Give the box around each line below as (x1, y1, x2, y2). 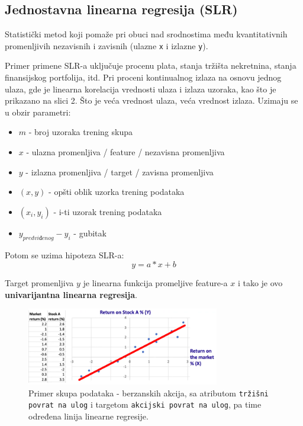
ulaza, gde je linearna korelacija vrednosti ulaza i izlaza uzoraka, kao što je (5, 82, 276, 95)
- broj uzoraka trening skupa (28, 126, 133, 138)
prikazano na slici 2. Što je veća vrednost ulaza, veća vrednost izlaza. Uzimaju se (5, 94, 298, 107)
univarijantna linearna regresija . (5, 288, 137, 300)
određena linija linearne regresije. (28, 410, 149, 422)
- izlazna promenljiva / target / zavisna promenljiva (25, 165, 214, 178)
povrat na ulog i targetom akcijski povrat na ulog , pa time (28, 398, 262, 411)
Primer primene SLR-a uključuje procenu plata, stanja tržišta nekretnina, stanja (5, 59, 296, 72)
